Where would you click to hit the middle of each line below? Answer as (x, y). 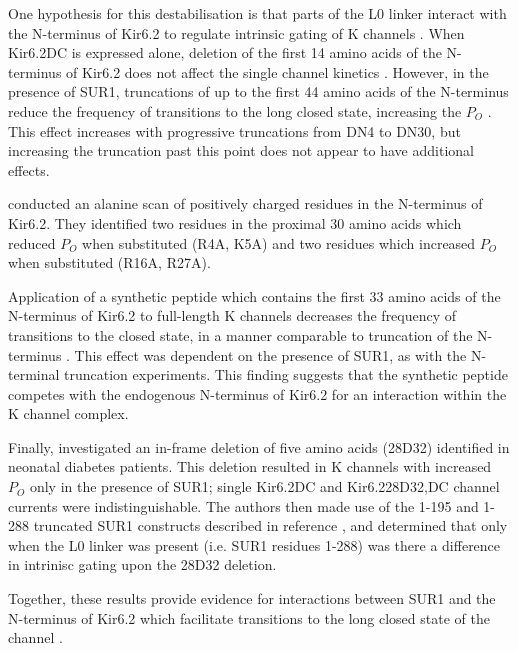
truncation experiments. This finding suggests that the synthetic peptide (286, 374)
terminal (34, 374)
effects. (29, 169)
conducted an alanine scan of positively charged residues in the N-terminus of (245, 203)
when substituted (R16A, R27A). (109, 262)
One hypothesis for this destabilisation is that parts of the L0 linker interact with (257, 13)
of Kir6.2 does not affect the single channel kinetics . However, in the (277, 71)
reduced (32, 242)
